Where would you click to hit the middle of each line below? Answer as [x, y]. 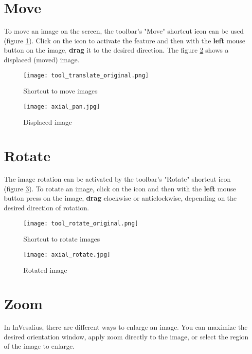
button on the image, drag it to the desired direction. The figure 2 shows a [116, 50]
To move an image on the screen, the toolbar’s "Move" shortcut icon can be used [124, 31]
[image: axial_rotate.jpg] [67, 254]
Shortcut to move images [61, 91]
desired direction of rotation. [46, 207]
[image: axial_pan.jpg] [62, 106]
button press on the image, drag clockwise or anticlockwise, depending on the [120, 198]
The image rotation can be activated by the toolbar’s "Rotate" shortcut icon [117, 179]
